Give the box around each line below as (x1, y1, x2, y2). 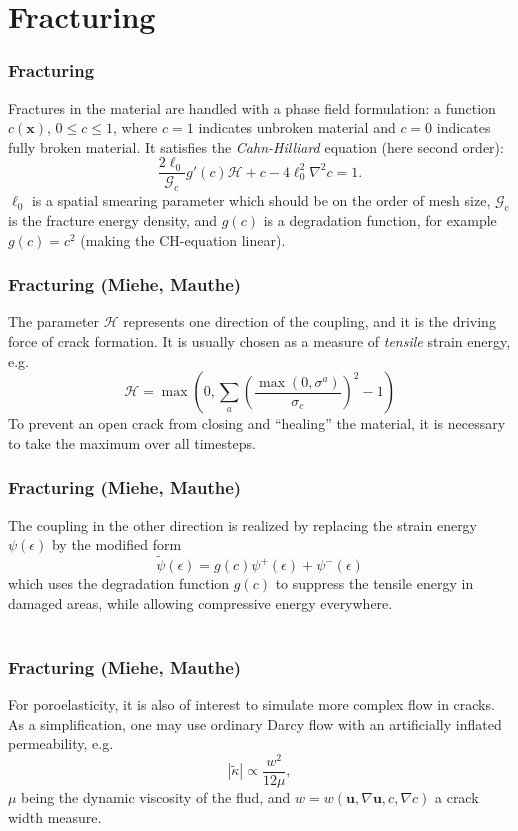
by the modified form (51, 534, 182, 555)
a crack (435, 786, 479, 807)
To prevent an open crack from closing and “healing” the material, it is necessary (8, 413, 506, 434)
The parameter (8, 311, 100, 332)
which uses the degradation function (8, 573, 230, 594)
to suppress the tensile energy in (275, 573, 474, 594)
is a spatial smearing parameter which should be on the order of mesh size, (31, 190, 491, 211)
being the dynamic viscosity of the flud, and (21, 786, 291, 807)
